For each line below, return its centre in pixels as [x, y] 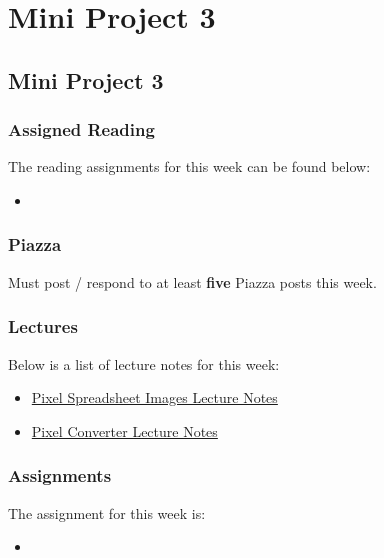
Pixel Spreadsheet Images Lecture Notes [154, 397]
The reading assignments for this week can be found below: [189, 166]
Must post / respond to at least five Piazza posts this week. [192, 281]
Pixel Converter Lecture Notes [124, 430]
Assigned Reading [81, 129]
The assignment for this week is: [107, 512]
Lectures [43, 326]
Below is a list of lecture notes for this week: [144, 363]
